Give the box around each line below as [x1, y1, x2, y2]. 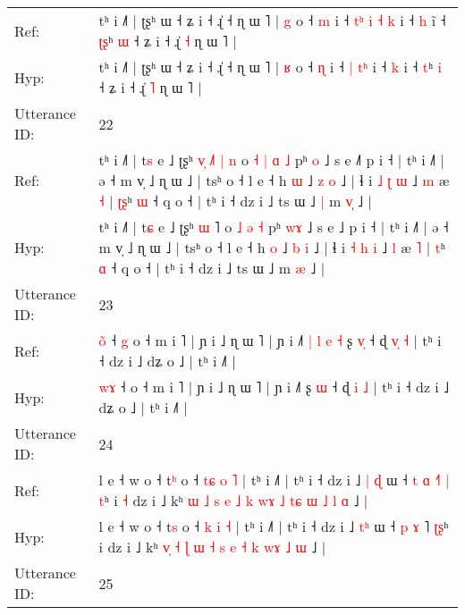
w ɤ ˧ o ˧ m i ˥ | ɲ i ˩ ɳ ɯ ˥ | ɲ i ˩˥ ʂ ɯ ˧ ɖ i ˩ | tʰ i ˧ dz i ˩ [98, 376, 450, 397]
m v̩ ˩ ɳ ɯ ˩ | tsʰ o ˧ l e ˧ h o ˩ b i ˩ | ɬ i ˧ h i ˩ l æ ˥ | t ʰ [98, 237, 445, 257]
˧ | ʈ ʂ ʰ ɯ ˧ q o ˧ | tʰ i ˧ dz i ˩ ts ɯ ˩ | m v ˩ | [98, 190, 372, 211]
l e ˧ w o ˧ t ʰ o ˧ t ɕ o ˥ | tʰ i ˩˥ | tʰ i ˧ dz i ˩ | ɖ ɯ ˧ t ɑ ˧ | [98, 469, 450, 490]
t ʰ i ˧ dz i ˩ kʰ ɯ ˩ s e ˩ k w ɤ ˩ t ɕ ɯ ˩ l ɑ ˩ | [98, 490, 368, 510]
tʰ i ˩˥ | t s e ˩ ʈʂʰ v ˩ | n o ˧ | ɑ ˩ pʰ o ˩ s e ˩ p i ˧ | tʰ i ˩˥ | [98, 149, 445, 170]
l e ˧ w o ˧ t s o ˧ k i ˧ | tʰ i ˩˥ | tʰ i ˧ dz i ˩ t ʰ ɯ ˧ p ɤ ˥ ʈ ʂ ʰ [98, 516, 449, 536]
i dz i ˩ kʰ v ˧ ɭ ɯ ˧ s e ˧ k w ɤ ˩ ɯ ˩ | [98, 536, 326, 557]
